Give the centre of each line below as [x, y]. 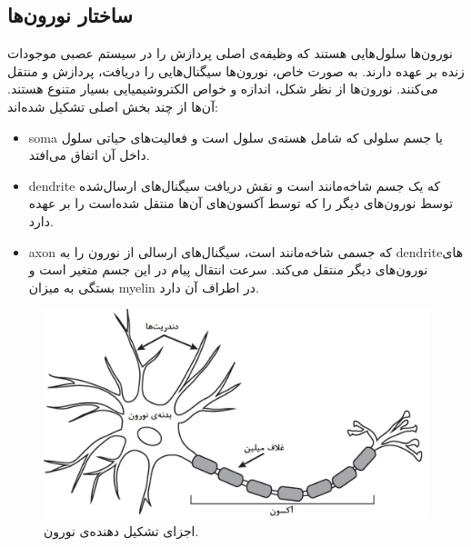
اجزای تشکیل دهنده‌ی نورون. [121, 531]
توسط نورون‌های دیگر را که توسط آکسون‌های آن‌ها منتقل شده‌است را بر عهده [241, 203]
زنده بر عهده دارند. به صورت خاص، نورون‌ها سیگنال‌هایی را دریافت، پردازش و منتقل [236, 70]
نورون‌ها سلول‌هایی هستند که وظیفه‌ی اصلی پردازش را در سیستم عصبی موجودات [230, 53]
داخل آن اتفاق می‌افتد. [89, 155]
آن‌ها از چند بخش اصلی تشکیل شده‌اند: [113, 106]
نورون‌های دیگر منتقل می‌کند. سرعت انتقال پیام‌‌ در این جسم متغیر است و [228, 269]
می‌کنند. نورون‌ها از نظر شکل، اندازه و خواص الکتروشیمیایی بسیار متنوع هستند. [223, 89]
